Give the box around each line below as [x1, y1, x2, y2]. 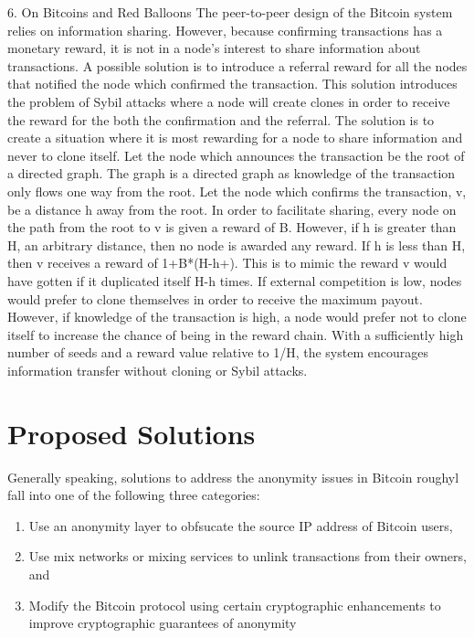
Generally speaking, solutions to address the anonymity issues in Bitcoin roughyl [7, 467, 459, 486]
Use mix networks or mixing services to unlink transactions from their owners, [28, 547, 467, 566]
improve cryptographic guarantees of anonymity [28, 613, 297, 633]
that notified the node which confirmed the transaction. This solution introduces [7, 74, 458, 93]
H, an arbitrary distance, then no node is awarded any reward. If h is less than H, [7, 235, 466, 254]
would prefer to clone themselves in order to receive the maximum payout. [7, 289, 423, 308]
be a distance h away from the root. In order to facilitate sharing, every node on [7, 199, 457, 218]
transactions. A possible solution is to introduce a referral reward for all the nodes [7, 56, 468, 75]
